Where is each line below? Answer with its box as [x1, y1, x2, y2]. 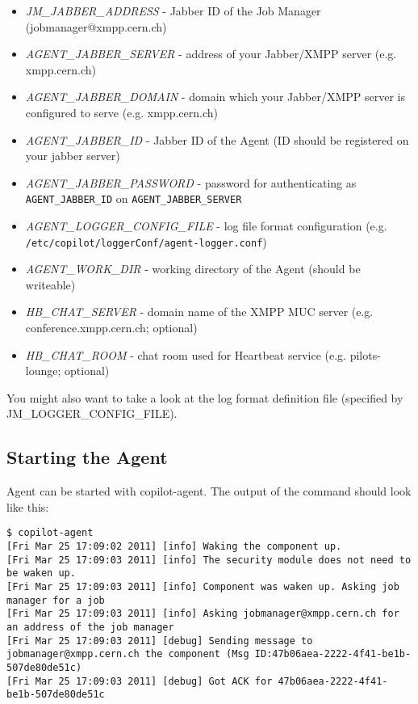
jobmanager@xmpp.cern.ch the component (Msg [6, 648, 249, 660]
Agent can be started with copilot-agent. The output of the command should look [6, 483, 412, 500]
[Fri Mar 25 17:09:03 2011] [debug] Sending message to [6, 634, 313, 647]
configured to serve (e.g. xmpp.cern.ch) [25, 103, 218, 120]
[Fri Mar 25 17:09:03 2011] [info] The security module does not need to [6, 554, 412, 566]
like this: [6, 498, 49, 515]
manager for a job [6, 594, 105, 606]
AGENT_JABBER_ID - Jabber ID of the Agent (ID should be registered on [25, 131, 409, 148]
